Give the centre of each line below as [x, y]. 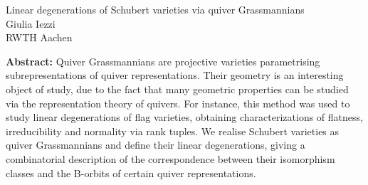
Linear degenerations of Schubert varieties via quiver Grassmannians [155, 9]
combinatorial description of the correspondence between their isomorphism [170, 158]
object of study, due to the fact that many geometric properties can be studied [177, 89]
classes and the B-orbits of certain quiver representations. [131, 173]
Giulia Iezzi [31, 23]
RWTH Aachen [39, 37]
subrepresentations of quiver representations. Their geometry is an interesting [175, 75]
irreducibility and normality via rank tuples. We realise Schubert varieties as [173, 131]
